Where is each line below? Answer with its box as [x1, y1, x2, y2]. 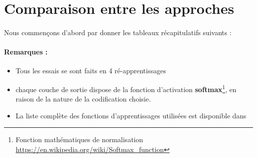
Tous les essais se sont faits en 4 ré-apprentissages [15, 65, 166, 76]
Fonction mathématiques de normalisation [15, 134, 143, 145]
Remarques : [4, 47, 48, 57]
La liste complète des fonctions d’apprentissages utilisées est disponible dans [15, 110, 247, 120]
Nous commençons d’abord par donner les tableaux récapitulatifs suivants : [4, 27, 232, 37]
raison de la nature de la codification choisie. [15, 94, 151, 104]
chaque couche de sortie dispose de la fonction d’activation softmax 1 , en [15, 82, 237, 94]
